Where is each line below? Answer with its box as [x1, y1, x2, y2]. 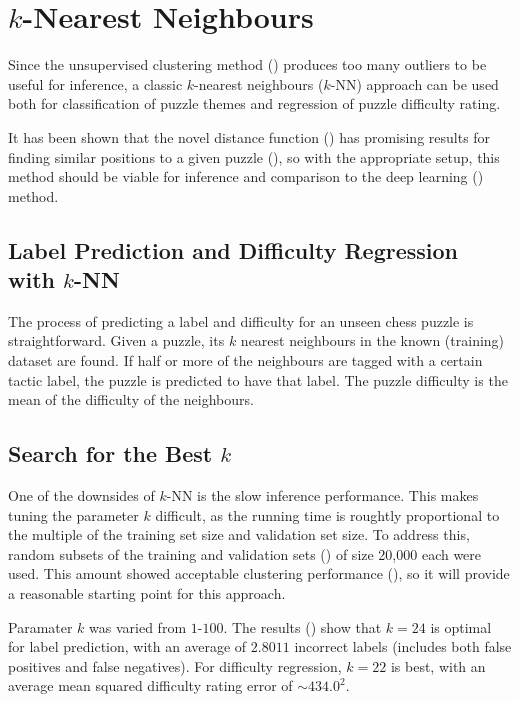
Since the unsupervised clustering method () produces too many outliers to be [8, 54, 487, 75]
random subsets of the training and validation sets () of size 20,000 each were [8, 543, 482, 564]
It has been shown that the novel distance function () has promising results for [8, 126, 491, 147]
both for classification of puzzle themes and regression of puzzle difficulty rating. [8, 93, 501, 114]
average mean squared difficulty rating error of [8, 675, 293, 696]
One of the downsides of [8, 485, 155, 506]
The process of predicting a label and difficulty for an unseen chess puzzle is [8, 310, 474, 331]
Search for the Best [8, 438, 213, 469]
